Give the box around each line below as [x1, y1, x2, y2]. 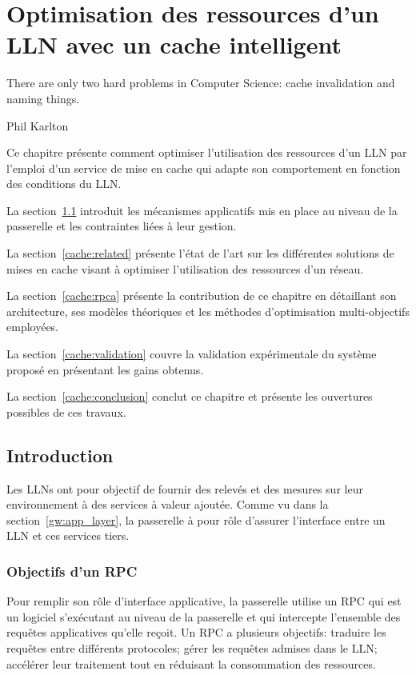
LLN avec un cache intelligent [6, 28, 342, 61]
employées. [6, 318, 59, 335]
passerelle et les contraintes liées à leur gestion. [6, 218, 237, 234]
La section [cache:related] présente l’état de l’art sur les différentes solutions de [6, 245, 394, 262]
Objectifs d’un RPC [6, 561, 138, 581]
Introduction [6, 442, 114, 467]
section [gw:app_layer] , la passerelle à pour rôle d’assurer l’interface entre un [6, 511, 386, 528]
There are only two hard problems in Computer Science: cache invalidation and [6, 74, 395, 91]
